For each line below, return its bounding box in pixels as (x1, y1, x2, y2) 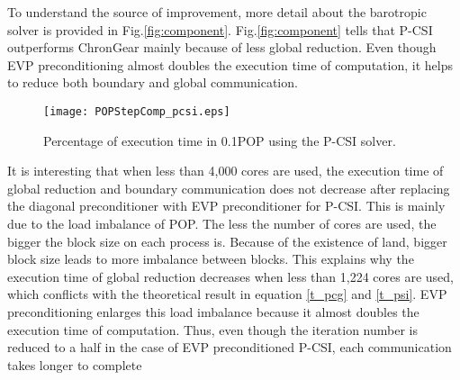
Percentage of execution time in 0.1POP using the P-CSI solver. (43, 131, 396, 149)
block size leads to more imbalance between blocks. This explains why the (7, 249, 414, 268)
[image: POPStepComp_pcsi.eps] (43, 104, 230, 118)
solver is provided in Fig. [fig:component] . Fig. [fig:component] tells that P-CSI (7, 20, 433, 39)
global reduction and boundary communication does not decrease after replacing (7, 178, 450, 197)
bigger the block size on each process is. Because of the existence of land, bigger (7, 231, 447, 250)
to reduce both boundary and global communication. (7, 73, 298, 92)
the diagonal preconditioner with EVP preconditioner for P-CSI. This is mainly (7, 196, 446, 215)
